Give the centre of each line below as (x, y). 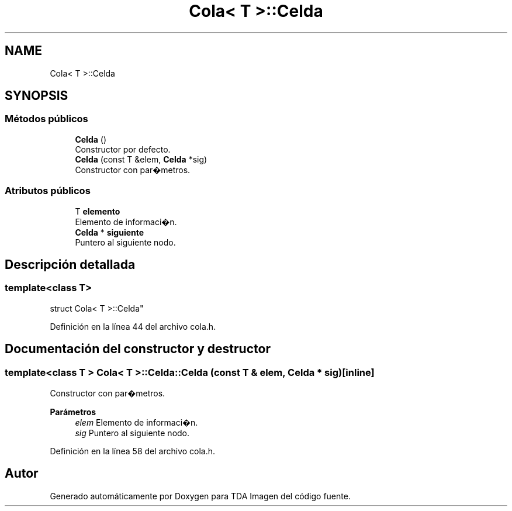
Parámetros (73, 412)
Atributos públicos (48, 191)
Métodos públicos (46, 119)
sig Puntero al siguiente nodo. (132, 433)
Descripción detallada (70, 264)
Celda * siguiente (110, 232)
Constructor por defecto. (123, 149)
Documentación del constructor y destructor (138, 349)
